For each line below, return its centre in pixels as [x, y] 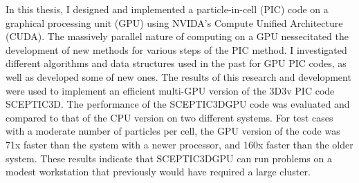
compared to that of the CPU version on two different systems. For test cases [169, 117]
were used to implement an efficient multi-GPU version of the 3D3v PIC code [170, 90]
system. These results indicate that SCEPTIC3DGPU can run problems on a [169, 158]
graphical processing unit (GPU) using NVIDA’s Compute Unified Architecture [174, 22]
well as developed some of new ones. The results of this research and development [178, 76]
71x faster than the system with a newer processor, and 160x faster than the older [179, 144]
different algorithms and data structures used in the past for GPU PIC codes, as [176, 63]
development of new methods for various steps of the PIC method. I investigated [176, 49]
